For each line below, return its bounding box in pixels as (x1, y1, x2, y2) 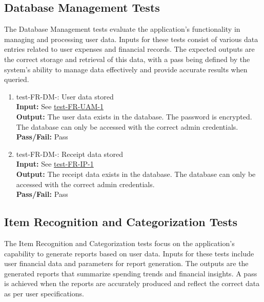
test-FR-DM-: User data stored (16, 91, 114, 102)
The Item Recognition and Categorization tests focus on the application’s (4, 237, 235, 248)
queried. (4, 74, 29, 85)
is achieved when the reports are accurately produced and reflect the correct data (4, 278, 260, 289)
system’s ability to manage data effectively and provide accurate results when (4, 64, 248, 74)
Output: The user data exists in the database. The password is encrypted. (16, 111, 252, 122)
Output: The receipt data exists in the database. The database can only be (16, 168, 256, 179)
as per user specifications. (4, 288, 84, 298)
